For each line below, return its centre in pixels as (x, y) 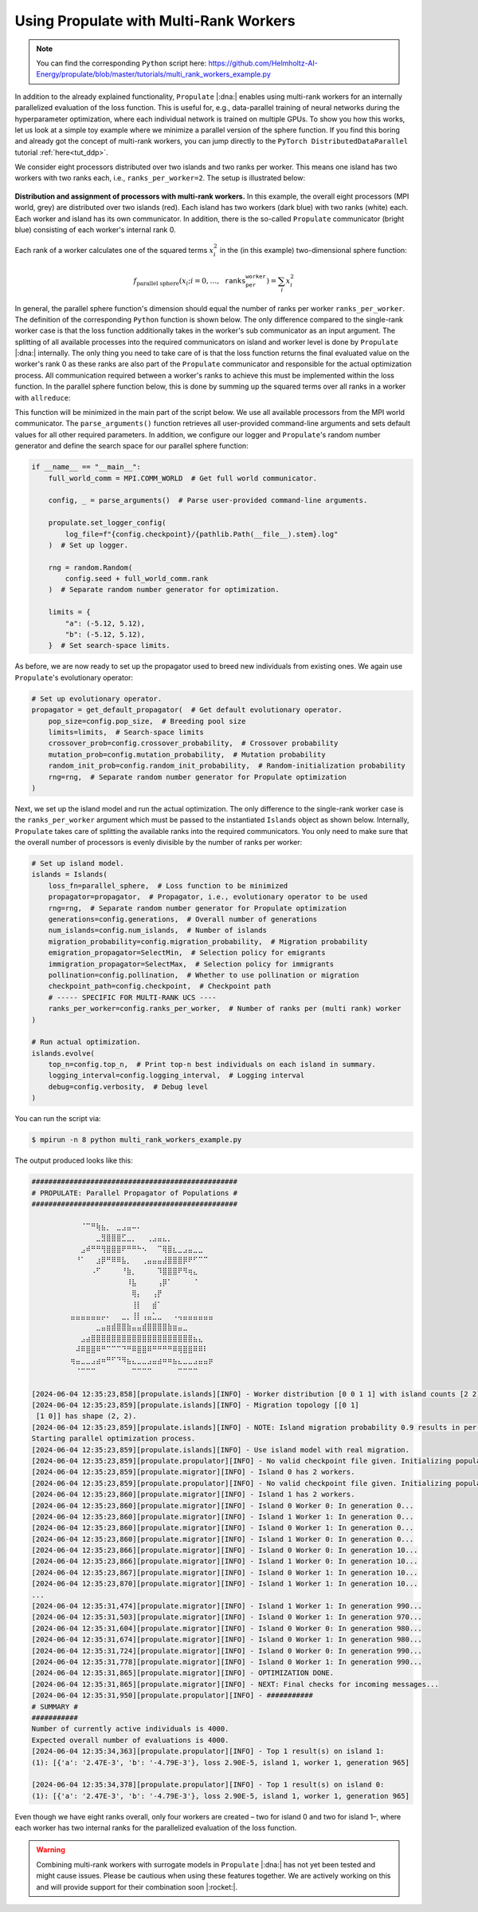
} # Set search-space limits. (109, 646)
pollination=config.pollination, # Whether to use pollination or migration (204, 975)
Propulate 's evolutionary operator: (74, 677)
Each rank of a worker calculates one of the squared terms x (114, 251)
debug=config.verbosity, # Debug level (128, 1086)
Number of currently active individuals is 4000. (130, 1729)
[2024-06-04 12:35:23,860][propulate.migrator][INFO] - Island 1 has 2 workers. (193, 1495)
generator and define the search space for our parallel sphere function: (131, 446)
